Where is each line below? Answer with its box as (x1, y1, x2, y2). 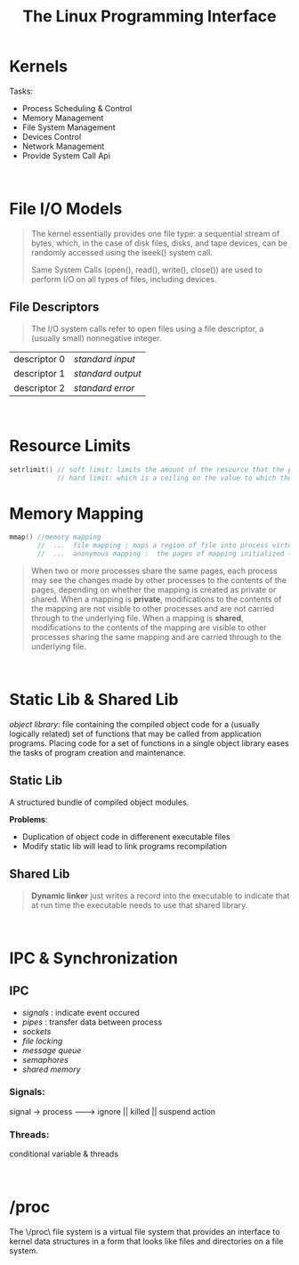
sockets (21, 1026, 52, 1036)
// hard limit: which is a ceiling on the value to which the (56, 474, 293, 482)
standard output (73, 367, 142, 379)
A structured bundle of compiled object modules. (9, 797, 190, 807)
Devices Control (21, 131, 82, 142)
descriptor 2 (13, 381, 65, 393)
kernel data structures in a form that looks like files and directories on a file (9, 1236, 284, 1247)
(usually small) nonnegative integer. (30, 332, 162, 344)
